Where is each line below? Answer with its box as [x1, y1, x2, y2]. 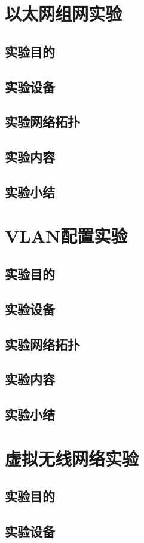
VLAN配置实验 [5, 223, 128, 248]
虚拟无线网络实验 [5, 446, 139, 470]
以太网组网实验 [5, 1, 122, 26]
